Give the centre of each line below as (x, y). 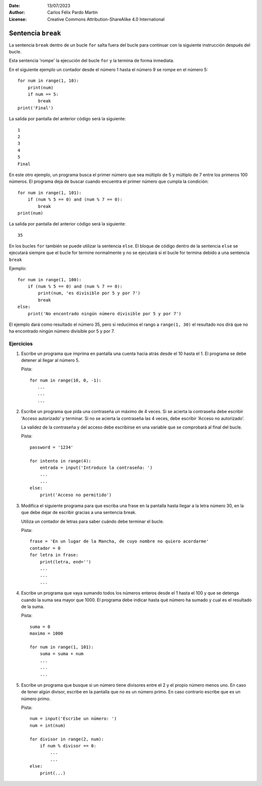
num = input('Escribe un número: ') (73, 719)
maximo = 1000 (46, 634)
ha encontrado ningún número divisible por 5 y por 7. (62, 331)
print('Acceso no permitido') (75, 495)
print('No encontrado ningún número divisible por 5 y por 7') (104, 313)
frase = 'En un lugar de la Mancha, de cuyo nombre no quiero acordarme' (119, 541)
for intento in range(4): (61, 461)
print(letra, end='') (65, 562)
